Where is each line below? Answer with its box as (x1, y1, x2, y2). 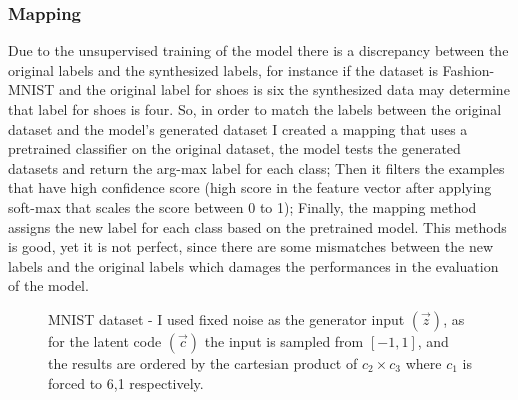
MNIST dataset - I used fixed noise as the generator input (48, 308, 405, 329)
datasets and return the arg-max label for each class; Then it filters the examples (8, 157, 505, 178)
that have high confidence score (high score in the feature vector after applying (8, 177, 492, 198)
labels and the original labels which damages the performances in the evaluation (8, 255, 499, 276)
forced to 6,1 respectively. (48, 372, 204, 393)
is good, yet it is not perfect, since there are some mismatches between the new (8, 236, 494, 257)
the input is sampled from (204, 330, 364, 351)
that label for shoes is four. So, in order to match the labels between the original (8, 99, 502, 119)
